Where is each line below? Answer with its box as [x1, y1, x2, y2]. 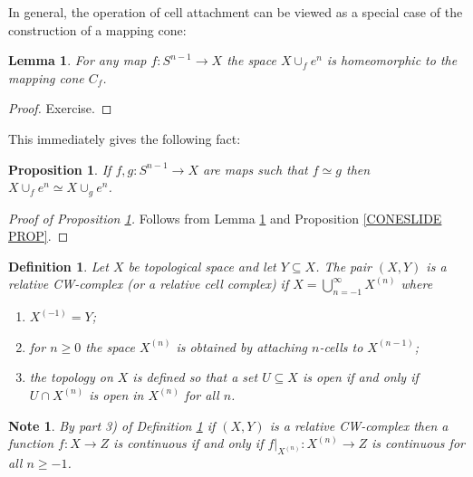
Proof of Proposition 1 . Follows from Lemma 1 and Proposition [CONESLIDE [8, 208, 442, 227]
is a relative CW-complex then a [269, 415, 449, 434]
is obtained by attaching [176, 337, 307, 356]
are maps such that [202, 159, 308, 178]
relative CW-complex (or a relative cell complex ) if [8, 274, 289, 293]
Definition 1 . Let [8, 256, 109, 275]
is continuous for [372, 434, 465, 453]
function [8, 434, 54, 453]
